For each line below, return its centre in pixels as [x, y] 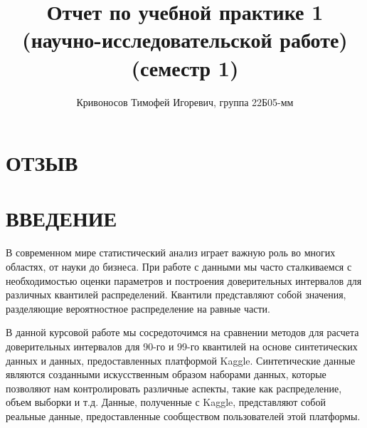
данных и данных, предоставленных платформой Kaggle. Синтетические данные [181, 360]
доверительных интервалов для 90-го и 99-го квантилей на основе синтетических [182, 346]
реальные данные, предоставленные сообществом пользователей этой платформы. [183, 416]
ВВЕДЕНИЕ [62, 218]
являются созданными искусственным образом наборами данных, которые [166, 374]
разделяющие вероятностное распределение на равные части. [138, 308]
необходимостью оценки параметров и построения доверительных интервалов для [184, 280]
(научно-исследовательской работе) [185, 40]
